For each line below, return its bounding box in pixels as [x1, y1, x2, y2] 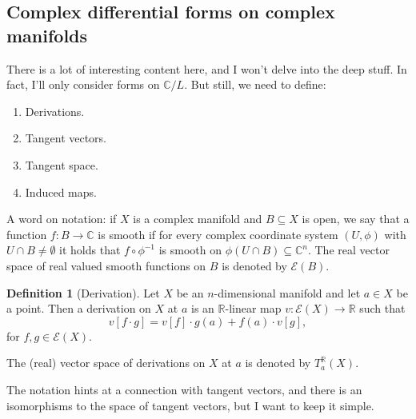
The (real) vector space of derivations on [6, 354, 206, 371]
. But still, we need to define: [184, 76, 326, 93]
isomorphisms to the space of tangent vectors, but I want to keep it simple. [6, 397, 374, 413]
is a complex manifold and [133, 210, 262, 227]
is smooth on [158, 241, 222, 258]
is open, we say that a [302, 210, 410, 227]
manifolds [6, 22, 88, 47]
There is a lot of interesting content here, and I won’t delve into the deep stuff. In [6, 60, 407, 77]
